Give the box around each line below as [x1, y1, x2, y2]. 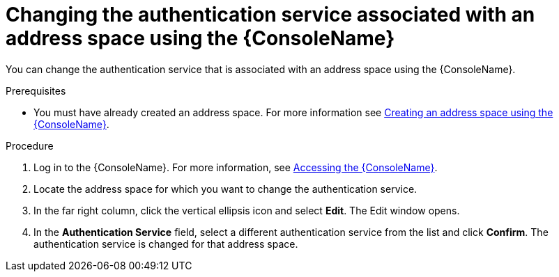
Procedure [6, 139, 54, 152]
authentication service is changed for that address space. [33, 237, 298, 250]
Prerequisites [6, 84, 66, 97]
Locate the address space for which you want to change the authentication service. [33, 182, 418, 195]
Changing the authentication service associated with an [6, 3, 535, 26]
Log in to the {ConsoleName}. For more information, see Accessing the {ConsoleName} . [33, 161, 438, 173]
